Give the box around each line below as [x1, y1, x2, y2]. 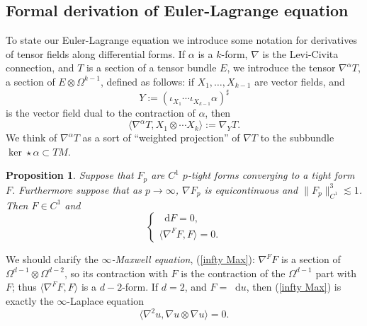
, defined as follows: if [100, 74, 194, 88]
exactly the [6, 293, 54, 308]
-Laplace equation [67, 293, 145, 308]
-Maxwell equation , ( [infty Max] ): [111, 252, 255, 267]
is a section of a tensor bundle [86, 60, 217, 75]
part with [315, 265, 356, 280]
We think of [6, 130, 57, 145]
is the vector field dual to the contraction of [6, 105, 196, 120]
